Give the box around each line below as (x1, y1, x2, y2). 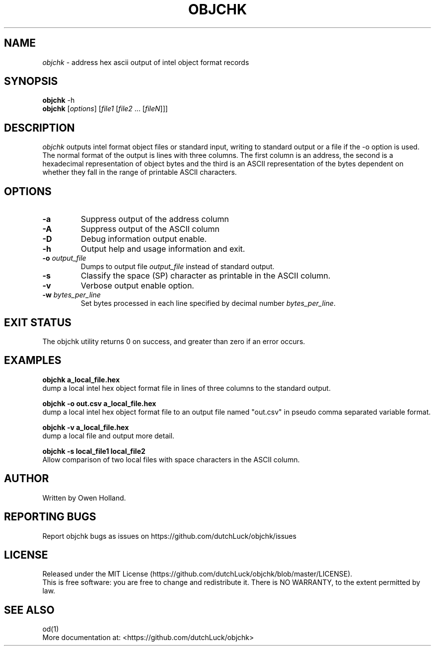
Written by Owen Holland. (42, 493, 126, 502)
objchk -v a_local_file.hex (42, 423, 129, 432)
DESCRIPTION (4, 121, 75, 134)
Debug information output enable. (80, 234, 207, 244)
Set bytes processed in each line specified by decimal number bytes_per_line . (80, 299, 336, 308)
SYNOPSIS (4, 75, 58, 88)
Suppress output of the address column (80, 214, 229, 224)
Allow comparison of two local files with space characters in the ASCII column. (42, 455, 300, 464)
